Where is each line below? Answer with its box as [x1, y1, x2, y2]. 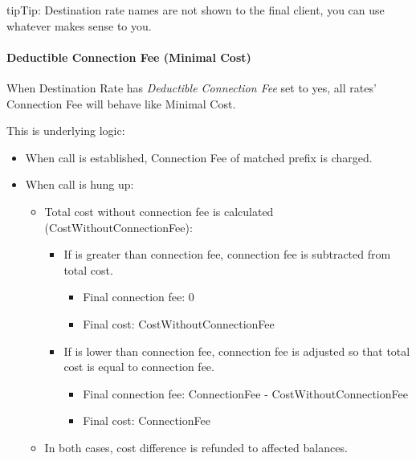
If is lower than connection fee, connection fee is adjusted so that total [63, 342, 410, 359]
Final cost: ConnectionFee [83, 412, 210, 429]
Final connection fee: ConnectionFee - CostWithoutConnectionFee [83, 385, 408, 402]
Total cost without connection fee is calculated [44, 202, 274, 219]
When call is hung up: [25, 176, 134, 193]
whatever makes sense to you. [6, 17, 152, 34]
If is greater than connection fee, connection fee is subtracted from [63, 246, 391, 263]
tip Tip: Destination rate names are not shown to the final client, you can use [6, 2, 385, 18]
